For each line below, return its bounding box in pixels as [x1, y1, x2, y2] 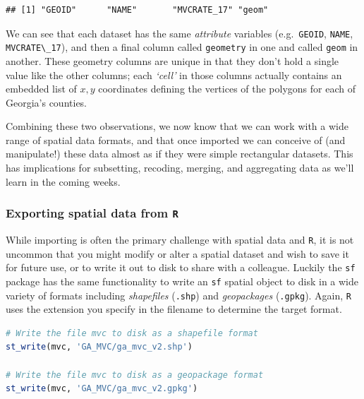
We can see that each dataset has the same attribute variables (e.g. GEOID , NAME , [6, 25, 353, 40]
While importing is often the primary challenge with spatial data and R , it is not [6, 232, 354, 247]
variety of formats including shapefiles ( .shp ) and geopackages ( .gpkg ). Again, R [6, 287, 352, 302]
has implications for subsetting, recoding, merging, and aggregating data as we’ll [6, 160, 354, 175]
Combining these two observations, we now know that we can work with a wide [6, 119, 348, 133]
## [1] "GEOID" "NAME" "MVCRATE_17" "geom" [6, 5, 269, 15]
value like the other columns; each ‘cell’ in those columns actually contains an [6, 67, 342, 82]
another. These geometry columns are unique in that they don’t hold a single [6, 53, 339, 68]
